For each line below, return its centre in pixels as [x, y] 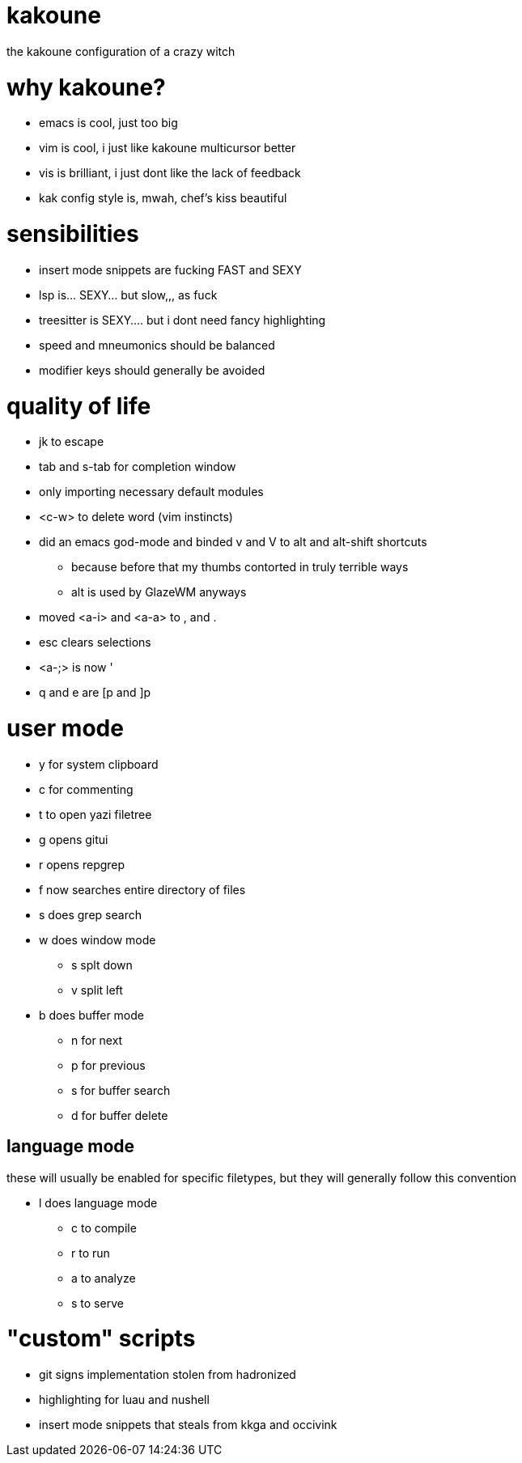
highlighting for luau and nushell [124, 1400]
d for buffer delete [120, 1115]
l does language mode [98, 1202]
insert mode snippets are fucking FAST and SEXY [170, 269]
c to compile [104, 1228]
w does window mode [98, 939]
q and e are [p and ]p [95, 693]
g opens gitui [74, 839]
